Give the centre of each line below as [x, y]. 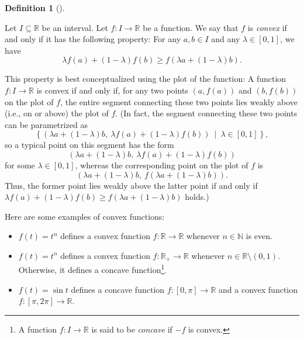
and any [226, 39]
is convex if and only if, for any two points [112, 90]
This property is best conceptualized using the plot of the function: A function [146, 79]
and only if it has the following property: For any [93, 39]
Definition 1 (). [35, 8]
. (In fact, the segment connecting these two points [206, 113]
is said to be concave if [132, 329]
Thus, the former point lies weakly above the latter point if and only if [131, 185]
